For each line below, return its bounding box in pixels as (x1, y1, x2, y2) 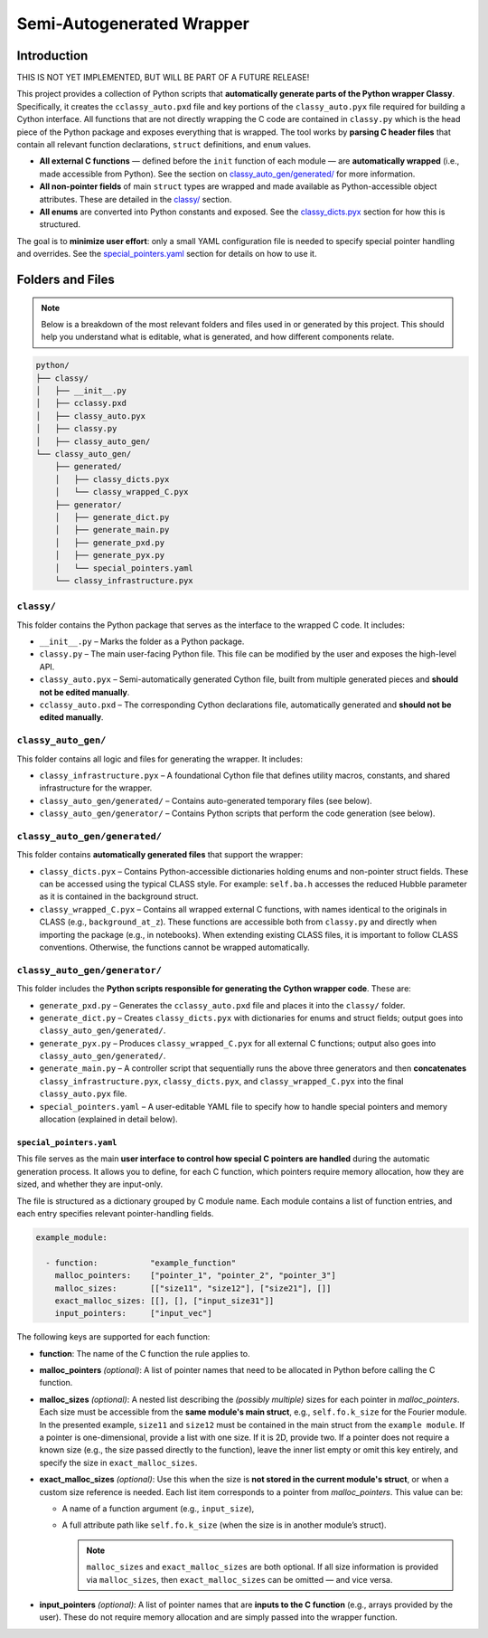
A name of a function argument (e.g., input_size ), (61, 1503, 255, 1514)
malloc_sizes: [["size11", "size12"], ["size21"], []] (54, 1283, 332, 1293)
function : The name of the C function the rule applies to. (39, 1348, 250, 1359)
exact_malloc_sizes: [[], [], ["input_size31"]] (54, 1295, 275, 1306)
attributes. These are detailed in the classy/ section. (39, 194, 232, 204)
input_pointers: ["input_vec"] (54, 1308, 212, 1319)
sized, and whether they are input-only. (16, 1179, 164, 1189)
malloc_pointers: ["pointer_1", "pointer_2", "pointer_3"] (54, 1271, 336, 1281)
